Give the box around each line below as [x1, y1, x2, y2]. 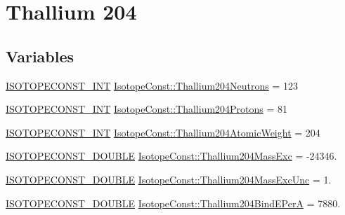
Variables [6, 45, 74, 67]
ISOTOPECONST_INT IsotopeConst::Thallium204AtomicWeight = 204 [6, 125, 320, 139]
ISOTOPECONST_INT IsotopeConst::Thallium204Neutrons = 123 [6, 78, 299, 92]
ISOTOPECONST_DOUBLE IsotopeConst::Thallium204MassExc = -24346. [6, 148, 337, 163]
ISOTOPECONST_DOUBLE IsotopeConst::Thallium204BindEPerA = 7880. [6, 195, 341, 210]
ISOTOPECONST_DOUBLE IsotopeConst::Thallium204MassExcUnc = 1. [6, 172, 332, 186]
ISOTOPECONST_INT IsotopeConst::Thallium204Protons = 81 [6, 102, 288, 116]
